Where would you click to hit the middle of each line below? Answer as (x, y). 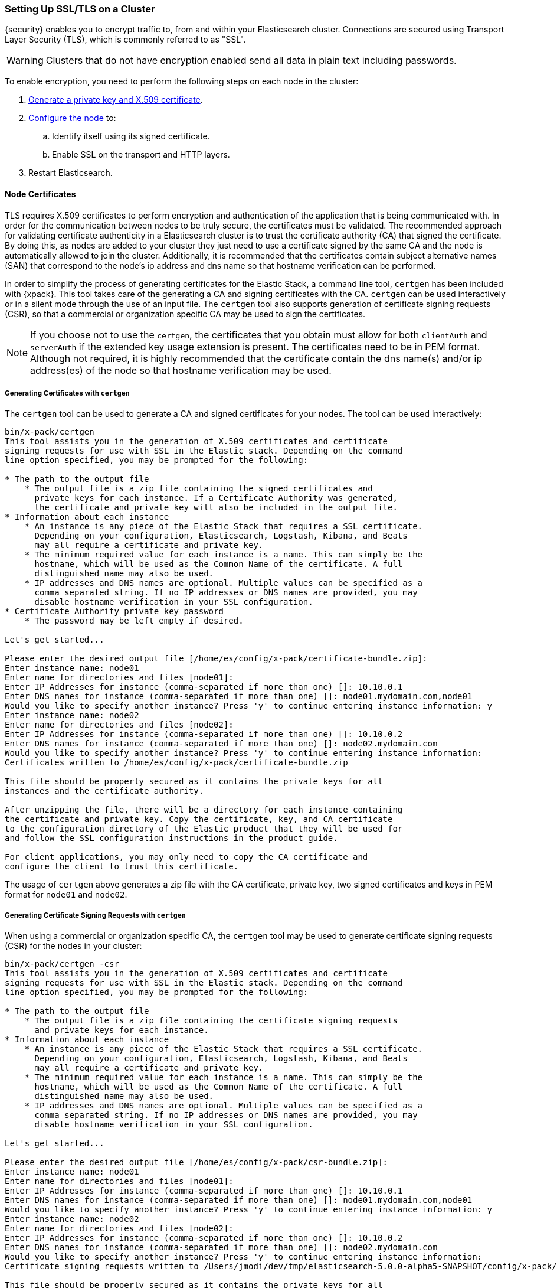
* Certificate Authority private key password (114, 612)
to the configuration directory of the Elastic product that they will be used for (204, 829)
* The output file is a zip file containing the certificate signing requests (211, 1021)
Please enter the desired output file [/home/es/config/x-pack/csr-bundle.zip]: (196, 1163)
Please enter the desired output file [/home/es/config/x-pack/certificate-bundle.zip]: (216, 659)
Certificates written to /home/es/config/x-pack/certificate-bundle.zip (176, 763)
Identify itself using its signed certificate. (131, 136)
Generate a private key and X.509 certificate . (116, 100)
